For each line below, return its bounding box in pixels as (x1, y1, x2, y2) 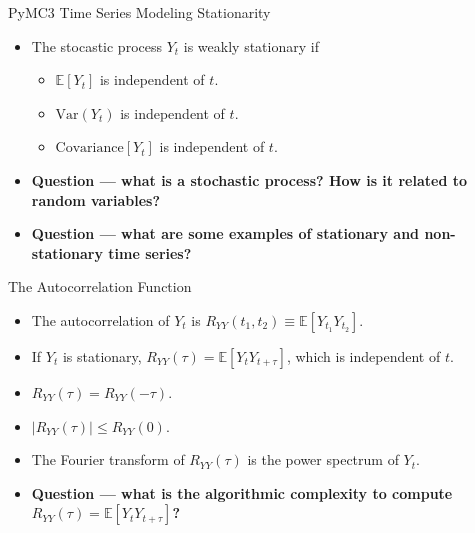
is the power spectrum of (247, 449, 399, 470)
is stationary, (62, 345, 142, 366)
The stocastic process (31, 35, 162, 56)
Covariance (55, 141, 124, 156)
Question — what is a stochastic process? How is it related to (31, 169, 468, 190)
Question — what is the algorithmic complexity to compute (31, 482, 453, 503)
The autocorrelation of (31, 309, 170, 330)
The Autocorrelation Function (8, 276, 192, 297)
